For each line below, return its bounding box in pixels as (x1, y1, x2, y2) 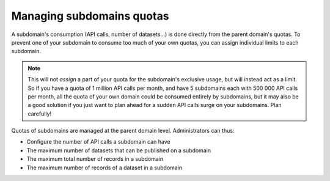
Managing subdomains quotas (11, 9, 169, 23)
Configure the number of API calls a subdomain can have (26, 138, 170, 146)
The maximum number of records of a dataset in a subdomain (26, 164, 183, 171)
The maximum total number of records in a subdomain (26, 155, 164, 163)
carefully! (28, 110, 52, 117)
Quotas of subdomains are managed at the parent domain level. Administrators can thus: (11, 127, 235, 135)
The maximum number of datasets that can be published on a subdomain (26, 147, 211, 154)
